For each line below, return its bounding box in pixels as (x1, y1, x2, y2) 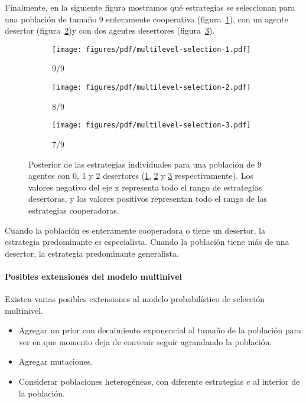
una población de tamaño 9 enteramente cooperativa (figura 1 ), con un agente (5, 12, 288, 25)
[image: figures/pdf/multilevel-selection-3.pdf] (52, 121, 251, 130)
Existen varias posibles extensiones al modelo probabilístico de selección (5, 293, 265, 305)
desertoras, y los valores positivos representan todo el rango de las (28, 192, 268, 205)
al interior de (253, 375, 300, 388)
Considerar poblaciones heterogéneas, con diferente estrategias (18, 375, 244, 388)
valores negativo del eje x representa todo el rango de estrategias (28, 181, 262, 193)
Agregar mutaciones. (18, 355, 93, 368)
